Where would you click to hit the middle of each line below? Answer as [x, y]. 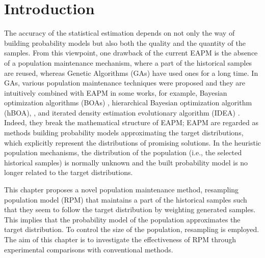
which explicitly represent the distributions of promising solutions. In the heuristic [132, 142]
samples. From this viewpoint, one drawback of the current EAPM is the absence [131, 53]
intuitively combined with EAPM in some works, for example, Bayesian [116, 92]
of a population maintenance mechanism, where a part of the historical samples [128, 62]
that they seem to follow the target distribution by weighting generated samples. [130, 209]
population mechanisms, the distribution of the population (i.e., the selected [123, 152]
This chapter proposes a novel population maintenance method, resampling [122, 190]
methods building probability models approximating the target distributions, [124, 133]
